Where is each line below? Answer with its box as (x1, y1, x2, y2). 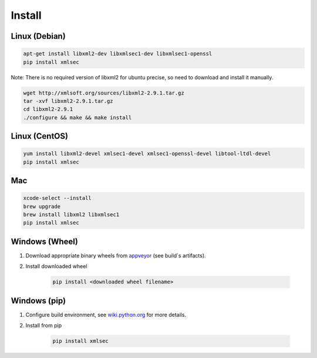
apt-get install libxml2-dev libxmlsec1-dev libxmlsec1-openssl (23, 51, 213, 57)
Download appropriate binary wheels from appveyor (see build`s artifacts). (25, 252, 206, 259)
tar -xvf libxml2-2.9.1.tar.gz (23, 98, 114, 104)
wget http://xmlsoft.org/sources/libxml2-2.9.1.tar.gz (23, 89, 184, 96)
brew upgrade (23, 203, 61, 210)
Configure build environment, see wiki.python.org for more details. (25, 311, 187, 318)
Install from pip (25, 322, 62, 329)
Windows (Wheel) (11, 236, 79, 246)
